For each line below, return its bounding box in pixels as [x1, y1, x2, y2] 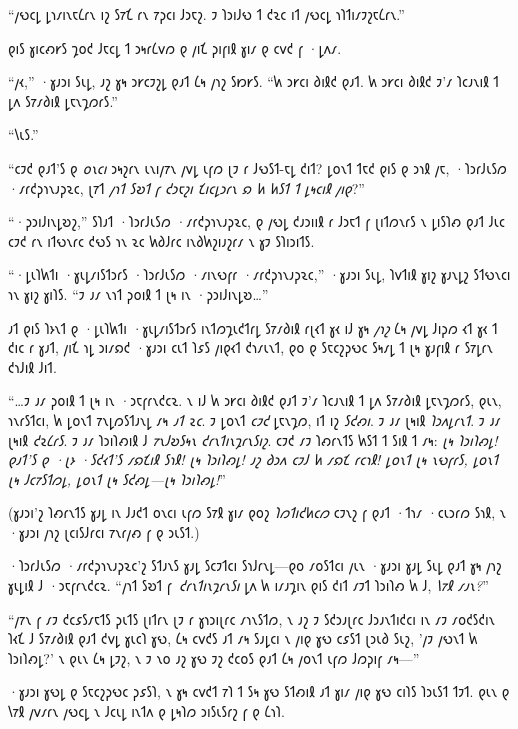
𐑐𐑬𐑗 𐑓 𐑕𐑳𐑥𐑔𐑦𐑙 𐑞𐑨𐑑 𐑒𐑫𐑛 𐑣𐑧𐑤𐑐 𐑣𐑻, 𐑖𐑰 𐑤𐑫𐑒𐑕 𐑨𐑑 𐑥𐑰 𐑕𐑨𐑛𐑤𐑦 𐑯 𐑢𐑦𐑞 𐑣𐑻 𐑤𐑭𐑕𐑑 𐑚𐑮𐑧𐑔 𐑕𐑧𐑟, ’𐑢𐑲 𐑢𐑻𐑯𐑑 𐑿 [8, 628, 478, 649]
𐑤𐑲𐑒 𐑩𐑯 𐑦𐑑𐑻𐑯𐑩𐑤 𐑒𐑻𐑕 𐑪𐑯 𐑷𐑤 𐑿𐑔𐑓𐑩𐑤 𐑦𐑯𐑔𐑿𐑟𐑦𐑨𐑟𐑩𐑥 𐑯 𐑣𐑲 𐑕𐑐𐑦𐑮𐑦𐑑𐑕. [8, 230, 315, 251]
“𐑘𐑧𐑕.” [8, 124, 39, 145]
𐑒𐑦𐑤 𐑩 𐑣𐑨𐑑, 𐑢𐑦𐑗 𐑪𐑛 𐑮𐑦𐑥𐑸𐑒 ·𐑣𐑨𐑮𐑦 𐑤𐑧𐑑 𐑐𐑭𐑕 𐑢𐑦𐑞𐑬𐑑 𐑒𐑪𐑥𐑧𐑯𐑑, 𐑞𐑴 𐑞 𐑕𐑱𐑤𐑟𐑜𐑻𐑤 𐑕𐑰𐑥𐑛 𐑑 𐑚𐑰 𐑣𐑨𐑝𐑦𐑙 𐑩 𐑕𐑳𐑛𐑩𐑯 [8, 337, 494, 358]
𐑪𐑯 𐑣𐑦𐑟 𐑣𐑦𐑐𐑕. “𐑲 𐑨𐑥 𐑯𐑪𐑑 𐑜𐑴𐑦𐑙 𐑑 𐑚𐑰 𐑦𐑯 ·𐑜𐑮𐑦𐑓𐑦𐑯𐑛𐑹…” [8, 283, 269, 304]
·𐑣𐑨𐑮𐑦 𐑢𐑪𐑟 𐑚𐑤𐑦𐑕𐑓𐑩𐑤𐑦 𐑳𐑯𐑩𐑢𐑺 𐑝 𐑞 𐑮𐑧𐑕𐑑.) [8, 521, 200, 542]
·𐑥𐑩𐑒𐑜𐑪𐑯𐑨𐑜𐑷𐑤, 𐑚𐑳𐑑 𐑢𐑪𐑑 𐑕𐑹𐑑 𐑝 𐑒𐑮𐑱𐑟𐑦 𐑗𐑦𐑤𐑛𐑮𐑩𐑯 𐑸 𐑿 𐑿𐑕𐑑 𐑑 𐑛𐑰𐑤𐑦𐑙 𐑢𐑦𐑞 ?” [8, 177, 365, 198]
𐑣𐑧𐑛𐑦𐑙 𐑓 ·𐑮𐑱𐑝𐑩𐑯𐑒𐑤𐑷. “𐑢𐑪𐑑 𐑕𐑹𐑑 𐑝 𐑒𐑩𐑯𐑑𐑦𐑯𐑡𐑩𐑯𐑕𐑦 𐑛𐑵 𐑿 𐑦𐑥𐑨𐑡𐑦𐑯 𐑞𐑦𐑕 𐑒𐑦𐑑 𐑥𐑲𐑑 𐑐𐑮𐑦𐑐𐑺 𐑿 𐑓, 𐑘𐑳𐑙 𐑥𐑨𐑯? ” [8, 575, 489, 596]
